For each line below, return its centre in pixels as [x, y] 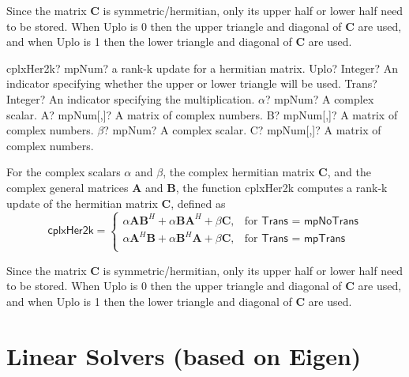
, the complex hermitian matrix [239, 172]
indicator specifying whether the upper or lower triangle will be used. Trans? [192, 83]
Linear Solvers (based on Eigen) [184, 355]
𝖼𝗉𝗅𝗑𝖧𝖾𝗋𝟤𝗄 [71, 231]
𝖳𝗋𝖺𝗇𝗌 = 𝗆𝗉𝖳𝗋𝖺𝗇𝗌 [303, 239]
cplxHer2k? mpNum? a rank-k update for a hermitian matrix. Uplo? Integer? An [203, 68]
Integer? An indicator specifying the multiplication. [131, 98]
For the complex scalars [64, 172]
